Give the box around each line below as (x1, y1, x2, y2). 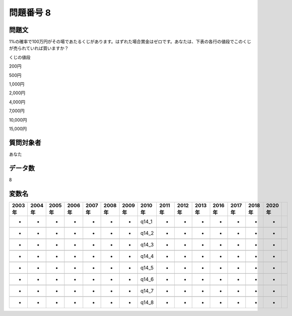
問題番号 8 (9, 7, 51, 18)
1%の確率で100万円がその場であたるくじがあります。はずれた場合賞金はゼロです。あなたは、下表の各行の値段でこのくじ (9, 39, 252, 45)
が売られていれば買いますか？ (9, 45, 69, 51)
